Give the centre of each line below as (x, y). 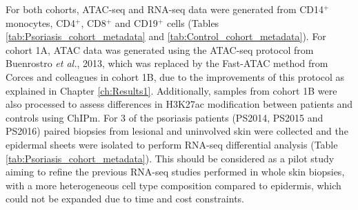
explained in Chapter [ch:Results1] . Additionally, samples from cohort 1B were (171, 90)
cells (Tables (193, 22)
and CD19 (136, 22)
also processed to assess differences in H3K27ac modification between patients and (179, 104)
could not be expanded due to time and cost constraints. (125, 199)
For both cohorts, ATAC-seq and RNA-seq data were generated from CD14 (165, 9)
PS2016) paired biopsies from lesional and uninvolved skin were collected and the (177, 131)
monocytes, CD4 (40, 22)
